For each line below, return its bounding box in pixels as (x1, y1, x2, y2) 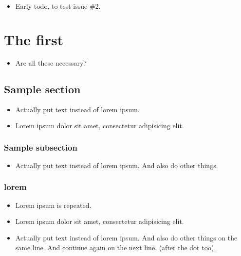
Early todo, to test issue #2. (15, 1, 101, 11)
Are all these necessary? (15, 57, 87, 68)
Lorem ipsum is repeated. (15, 200, 92, 210)
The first (4, 29, 64, 49)
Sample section (4, 81, 81, 96)
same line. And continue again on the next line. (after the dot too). (15, 242, 216, 252)
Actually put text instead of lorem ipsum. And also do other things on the (15, 232, 238, 242)
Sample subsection (4, 141, 77, 153)
